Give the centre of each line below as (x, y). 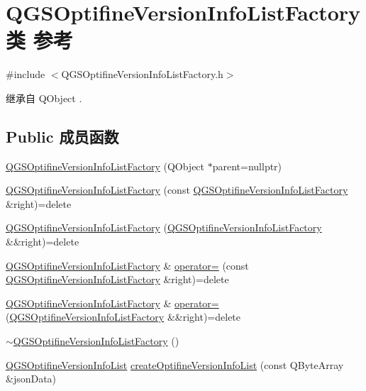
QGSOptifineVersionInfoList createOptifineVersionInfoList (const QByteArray (175, 364)
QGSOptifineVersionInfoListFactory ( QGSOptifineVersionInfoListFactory (164, 227)
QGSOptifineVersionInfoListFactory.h (142, 74)
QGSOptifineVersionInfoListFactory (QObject (105, 166)
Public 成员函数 (62, 136)
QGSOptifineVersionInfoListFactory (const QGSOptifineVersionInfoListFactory (177, 190)
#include (26, 74)
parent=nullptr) (247, 166)
